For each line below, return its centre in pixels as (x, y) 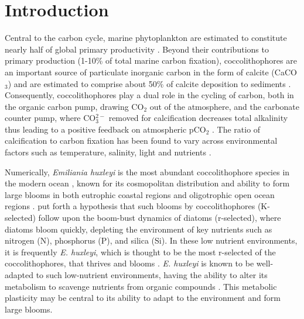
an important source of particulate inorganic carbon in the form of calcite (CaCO (151, 72)
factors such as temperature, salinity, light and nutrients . (108, 152)
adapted (19, 275)
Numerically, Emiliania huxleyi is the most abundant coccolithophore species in (147, 171)
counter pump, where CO (50, 118)
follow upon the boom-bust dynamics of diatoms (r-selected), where (160, 218)
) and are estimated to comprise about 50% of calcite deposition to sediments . (149, 83)
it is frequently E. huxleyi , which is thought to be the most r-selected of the (140, 252)
